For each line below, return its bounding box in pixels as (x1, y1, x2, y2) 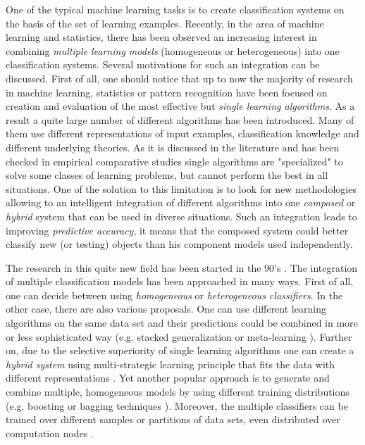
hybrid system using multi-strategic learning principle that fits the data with (6, 356, 335, 371)
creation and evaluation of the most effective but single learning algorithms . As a (6, 99, 355, 113)
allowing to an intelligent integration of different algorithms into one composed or (6, 195, 356, 210)
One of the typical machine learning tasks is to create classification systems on (6, 2, 345, 16)
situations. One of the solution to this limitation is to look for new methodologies (6, 181, 357, 196)
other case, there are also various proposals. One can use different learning (6, 301, 326, 316)
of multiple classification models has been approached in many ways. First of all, (6, 274, 354, 289)
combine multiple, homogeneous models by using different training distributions (6, 384, 349, 399)
